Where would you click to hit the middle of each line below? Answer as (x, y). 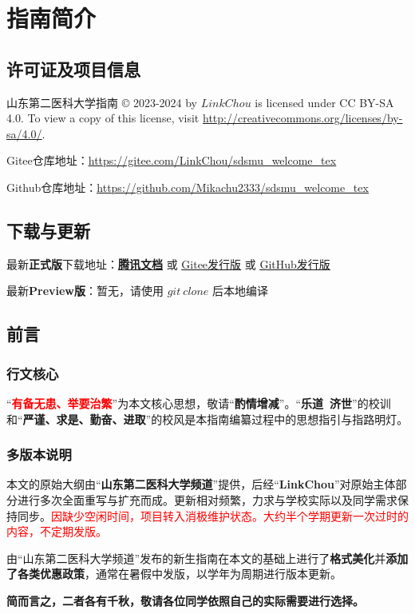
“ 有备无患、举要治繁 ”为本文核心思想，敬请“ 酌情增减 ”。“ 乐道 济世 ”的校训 (199, 403)
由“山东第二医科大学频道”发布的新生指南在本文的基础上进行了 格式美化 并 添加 (207, 558)
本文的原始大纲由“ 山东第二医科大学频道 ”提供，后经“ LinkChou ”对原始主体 (201, 484)
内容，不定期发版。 (57, 531)
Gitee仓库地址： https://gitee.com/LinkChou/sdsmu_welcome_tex (172, 160)
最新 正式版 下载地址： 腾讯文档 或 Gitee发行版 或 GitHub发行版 (168, 263)
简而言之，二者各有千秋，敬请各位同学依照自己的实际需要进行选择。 (185, 600)
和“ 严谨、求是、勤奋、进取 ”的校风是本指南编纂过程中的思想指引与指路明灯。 (207, 419)
